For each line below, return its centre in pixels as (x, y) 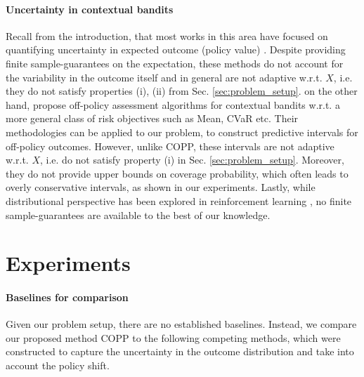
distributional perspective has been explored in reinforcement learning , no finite (179, 200)
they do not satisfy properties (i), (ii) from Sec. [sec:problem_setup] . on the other (182, 91)
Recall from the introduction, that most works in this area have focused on (167, 35)
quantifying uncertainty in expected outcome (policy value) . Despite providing (176, 49)
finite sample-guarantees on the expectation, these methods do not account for (175, 63)
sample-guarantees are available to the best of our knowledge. (138, 214)
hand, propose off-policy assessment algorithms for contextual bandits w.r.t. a (173, 104)
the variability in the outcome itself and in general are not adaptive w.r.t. (164, 77)
